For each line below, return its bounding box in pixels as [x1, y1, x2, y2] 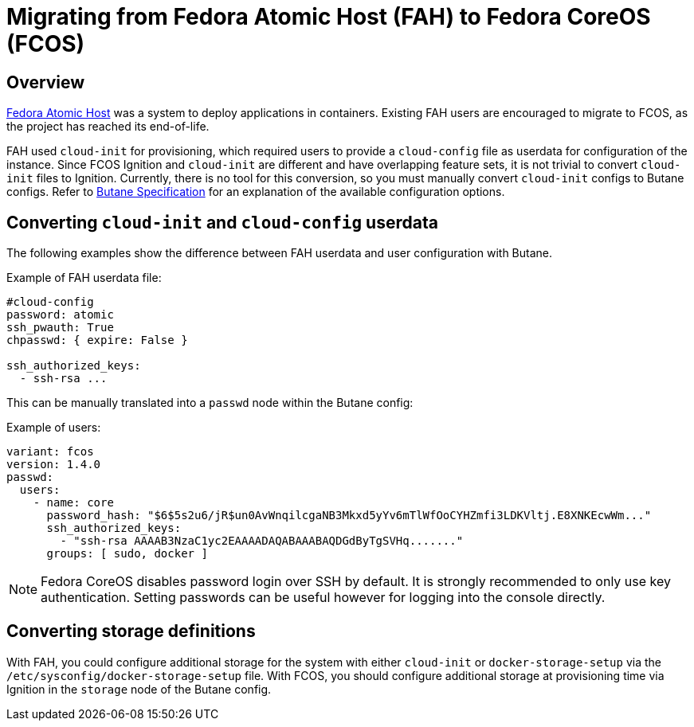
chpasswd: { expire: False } [6, 334, 188, 347]
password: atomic [6, 308, 114, 322]
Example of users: [6, 420, 101, 435]
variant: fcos [6, 445, 94, 459]
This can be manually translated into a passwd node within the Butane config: [6, 396, 414, 410]
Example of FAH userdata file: [6, 271, 162, 285]
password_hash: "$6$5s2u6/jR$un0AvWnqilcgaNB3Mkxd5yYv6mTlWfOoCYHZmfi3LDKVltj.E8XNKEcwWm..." [46, 509, 652, 522]
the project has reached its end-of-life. [6, 119, 210, 134]
